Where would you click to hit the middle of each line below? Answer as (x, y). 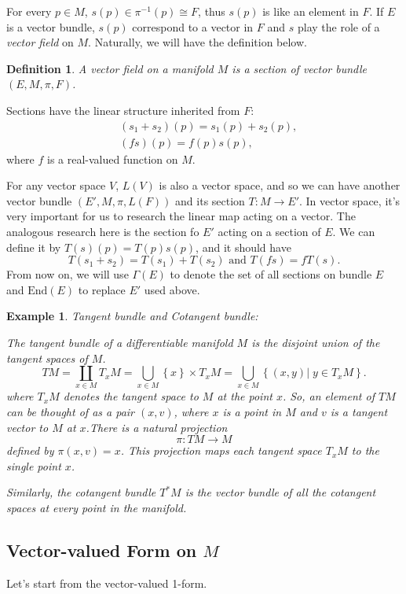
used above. (172, 289)
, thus (212, 11)
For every (29, 11)
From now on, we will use (68, 274)
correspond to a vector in (193, 26)
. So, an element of (328, 396)
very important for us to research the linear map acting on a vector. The (181, 216)
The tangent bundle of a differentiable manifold (120, 342)
